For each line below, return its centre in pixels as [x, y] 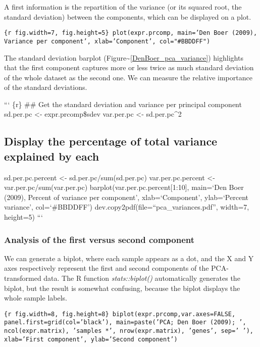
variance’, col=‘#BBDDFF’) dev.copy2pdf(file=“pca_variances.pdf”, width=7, [127, 207]
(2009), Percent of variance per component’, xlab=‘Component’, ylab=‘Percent [126, 197]
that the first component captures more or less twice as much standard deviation [129, 67]
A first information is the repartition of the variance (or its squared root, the [123, 7]
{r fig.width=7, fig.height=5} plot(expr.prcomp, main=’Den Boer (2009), [131, 33]
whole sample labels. [36, 298]
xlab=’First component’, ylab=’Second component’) [91, 339]
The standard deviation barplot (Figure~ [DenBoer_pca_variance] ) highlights [124, 57]
